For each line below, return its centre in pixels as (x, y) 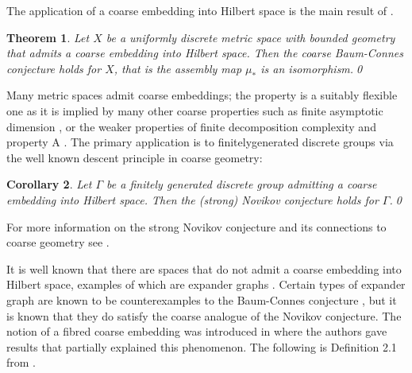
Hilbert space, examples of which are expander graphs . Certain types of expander (206, 284)
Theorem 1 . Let (48, 37)
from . (21, 362)
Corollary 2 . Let (49, 184)
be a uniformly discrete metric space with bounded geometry (250, 37)
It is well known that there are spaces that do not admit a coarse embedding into (204, 268)
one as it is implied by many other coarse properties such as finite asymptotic (195, 110)
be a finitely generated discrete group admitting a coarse (242, 184)
